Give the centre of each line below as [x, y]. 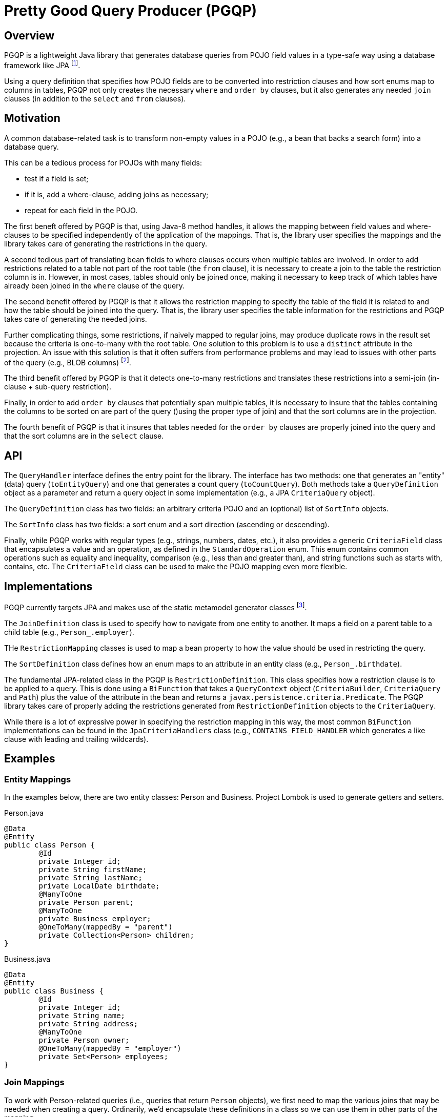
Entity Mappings [38, 779]
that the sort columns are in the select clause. [84, 436]
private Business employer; [95, 918]
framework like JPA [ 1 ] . [42, 65]
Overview [29, 35]
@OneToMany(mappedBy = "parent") [106, 927]
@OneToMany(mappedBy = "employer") [110, 1048]
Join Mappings [34, 1082]
